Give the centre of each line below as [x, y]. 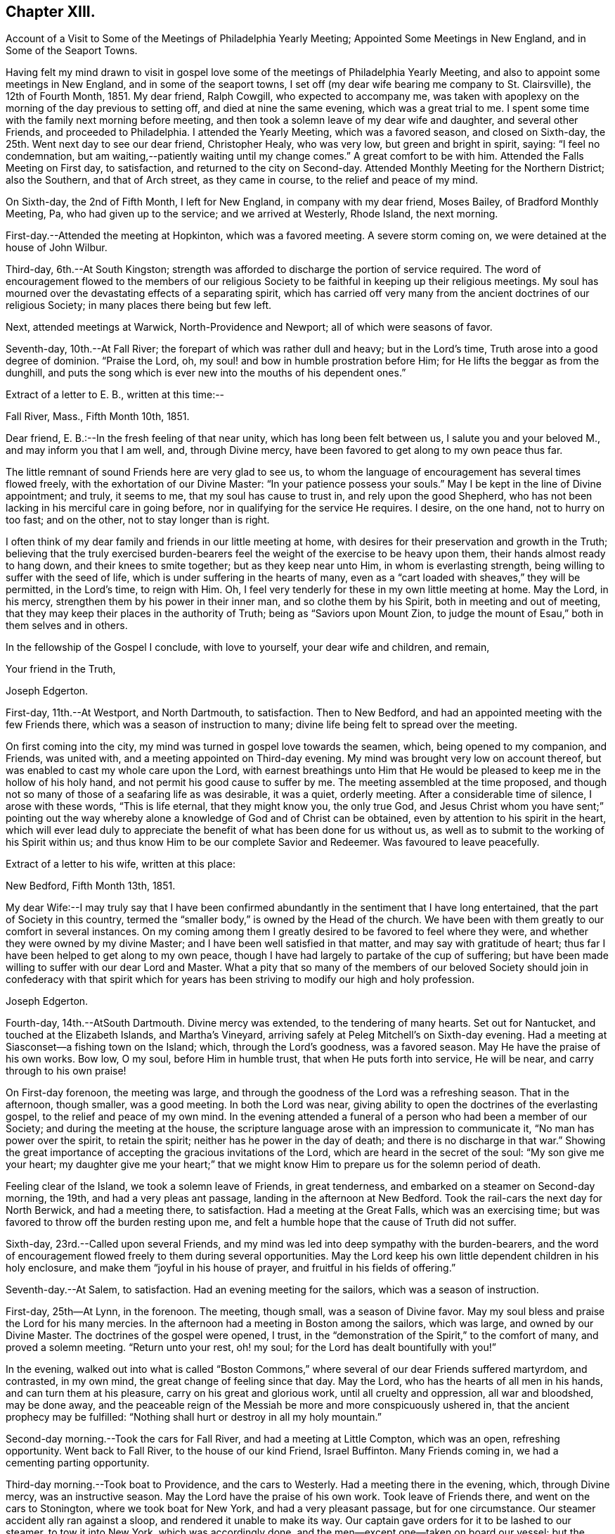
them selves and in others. [67, 626]
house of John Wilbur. [57, 248]
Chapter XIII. [51, 12]
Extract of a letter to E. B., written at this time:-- [115, 395]
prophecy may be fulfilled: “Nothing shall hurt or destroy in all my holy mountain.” [194, 1417]
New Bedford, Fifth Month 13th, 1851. [91, 886]
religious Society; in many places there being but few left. [139, 305]
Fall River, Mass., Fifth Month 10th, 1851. [98, 417]
